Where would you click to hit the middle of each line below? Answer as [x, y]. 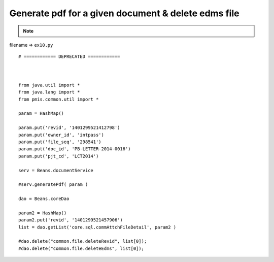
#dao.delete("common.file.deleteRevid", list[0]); [83, 241]
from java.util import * [49, 85]
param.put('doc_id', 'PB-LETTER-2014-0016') [75, 149]
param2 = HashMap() [43, 213]
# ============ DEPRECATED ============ [69, 57]
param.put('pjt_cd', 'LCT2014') [59, 156]
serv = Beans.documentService [56, 170]
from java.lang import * [49, 92]
